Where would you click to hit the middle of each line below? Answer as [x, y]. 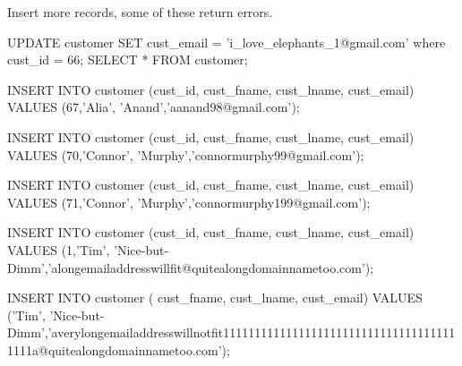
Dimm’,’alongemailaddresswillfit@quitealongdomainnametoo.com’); [191, 267]
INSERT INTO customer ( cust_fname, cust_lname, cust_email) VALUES [215, 298]
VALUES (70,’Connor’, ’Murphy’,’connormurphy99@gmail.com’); [186, 154]
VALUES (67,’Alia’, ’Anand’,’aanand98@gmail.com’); [154, 107]
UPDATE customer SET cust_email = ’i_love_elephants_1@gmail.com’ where [227, 42]
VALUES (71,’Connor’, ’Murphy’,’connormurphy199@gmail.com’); [189, 202]
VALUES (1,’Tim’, [59, 249]
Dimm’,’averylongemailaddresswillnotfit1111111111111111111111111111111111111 [231, 332]
